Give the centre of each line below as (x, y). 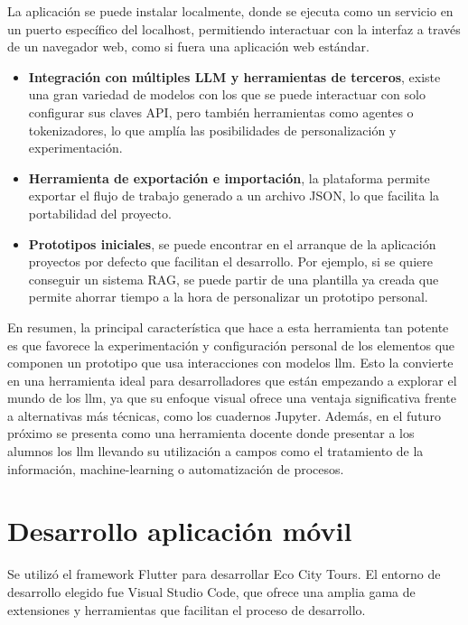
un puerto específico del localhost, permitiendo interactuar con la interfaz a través (234, 28)
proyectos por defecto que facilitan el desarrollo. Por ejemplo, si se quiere (230, 261)
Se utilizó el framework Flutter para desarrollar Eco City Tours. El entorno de (224, 574)
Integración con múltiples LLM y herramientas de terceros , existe (234, 76)
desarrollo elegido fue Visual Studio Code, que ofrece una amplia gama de (211, 591)
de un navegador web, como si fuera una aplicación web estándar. (188, 47)
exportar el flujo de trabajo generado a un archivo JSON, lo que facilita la (234, 196)
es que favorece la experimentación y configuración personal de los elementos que (231, 345)
